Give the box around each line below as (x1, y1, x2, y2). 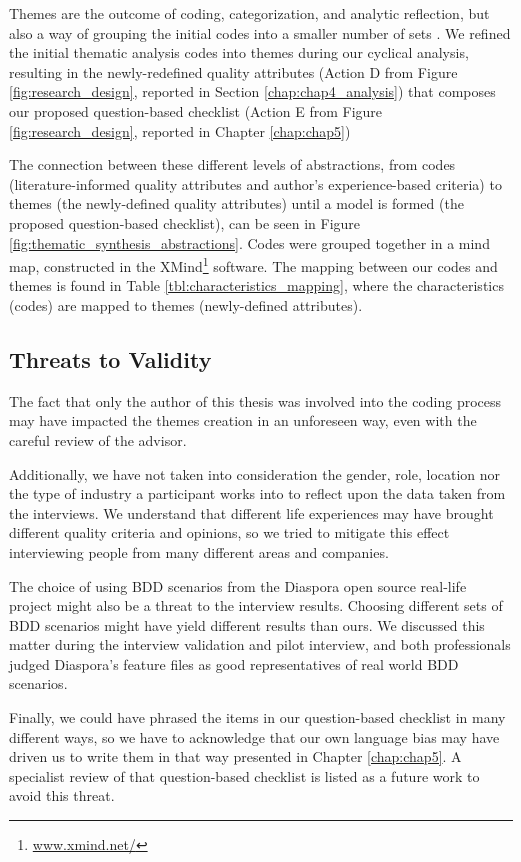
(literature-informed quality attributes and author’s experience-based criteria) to (9, 173, 502, 194)
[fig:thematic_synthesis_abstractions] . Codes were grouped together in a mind (9, 232, 490, 253)
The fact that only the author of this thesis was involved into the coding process (9, 390, 502, 411)
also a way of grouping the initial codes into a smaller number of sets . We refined (9, 22, 511, 43)
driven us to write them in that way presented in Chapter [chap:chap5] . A (9, 746, 462, 767)
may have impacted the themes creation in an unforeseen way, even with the (9, 410, 477, 431)
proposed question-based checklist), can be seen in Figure (9, 212, 361, 233)
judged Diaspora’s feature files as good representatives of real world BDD (9, 653, 459, 674)
